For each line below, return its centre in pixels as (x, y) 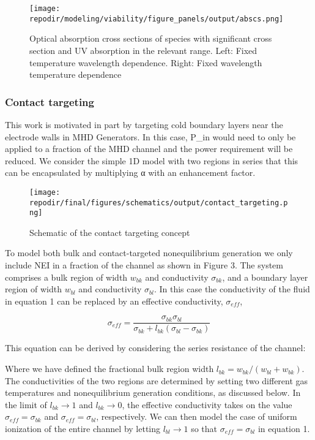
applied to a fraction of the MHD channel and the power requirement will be (149, 149)
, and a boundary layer (265, 277)
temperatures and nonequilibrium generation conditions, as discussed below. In (153, 393)
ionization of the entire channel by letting (83, 429)
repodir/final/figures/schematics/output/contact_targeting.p (159, 203)
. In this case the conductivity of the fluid (232, 289)
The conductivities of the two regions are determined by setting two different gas (157, 380)
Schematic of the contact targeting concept (110, 232)
